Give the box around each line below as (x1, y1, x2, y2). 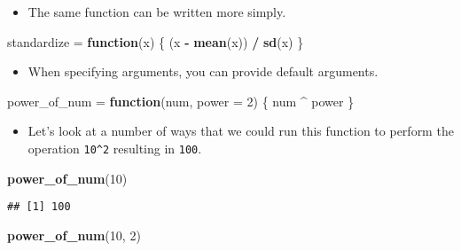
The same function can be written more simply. (27, 3, 286, 20)
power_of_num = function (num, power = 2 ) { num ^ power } (7, 91, 355, 110)
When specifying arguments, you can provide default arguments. (27, 62, 379, 81)
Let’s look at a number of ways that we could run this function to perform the (27, 122, 454, 140)
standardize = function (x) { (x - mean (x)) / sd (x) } (7, 32, 304, 51)
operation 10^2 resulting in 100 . (27, 138, 202, 157)
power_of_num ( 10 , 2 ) (7, 225, 141, 244)
